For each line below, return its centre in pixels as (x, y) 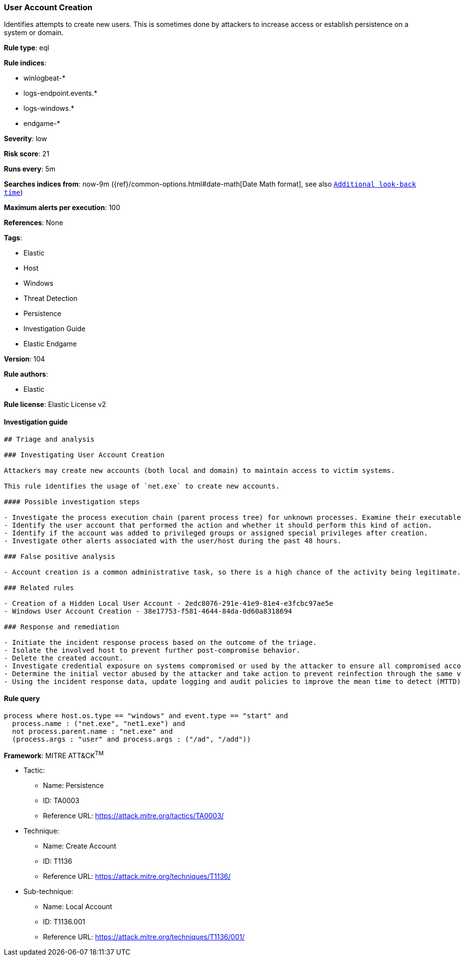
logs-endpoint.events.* (61, 93)
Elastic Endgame (50, 344)
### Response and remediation (62, 627)
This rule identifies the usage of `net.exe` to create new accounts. (142, 486)
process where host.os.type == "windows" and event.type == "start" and (146, 715)
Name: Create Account (80, 846)
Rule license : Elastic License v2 (55, 405)
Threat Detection (51, 299)
